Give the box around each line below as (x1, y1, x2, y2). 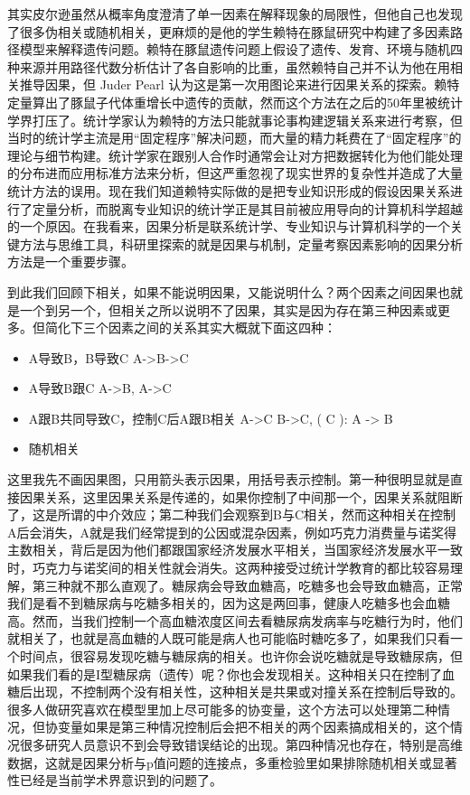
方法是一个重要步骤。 (7, 252, 134, 271)
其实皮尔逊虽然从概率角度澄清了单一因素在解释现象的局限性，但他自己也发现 (7, 5, 463, 23)
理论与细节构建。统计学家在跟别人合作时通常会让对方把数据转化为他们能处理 (7, 145, 463, 164)
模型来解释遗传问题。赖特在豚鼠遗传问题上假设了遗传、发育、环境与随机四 (19, 40, 463, 59)
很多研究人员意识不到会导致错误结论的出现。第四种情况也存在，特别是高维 (19, 734, 463, 753)
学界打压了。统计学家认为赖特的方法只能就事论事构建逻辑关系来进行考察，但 (7, 110, 463, 129)
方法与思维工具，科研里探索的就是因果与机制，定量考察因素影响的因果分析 (19, 234, 463, 253)
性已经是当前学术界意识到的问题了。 (7, 771, 222, 790)
